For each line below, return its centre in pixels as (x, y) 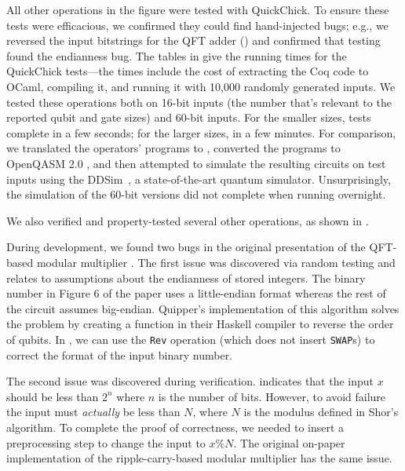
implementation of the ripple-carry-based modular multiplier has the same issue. (199, 458)
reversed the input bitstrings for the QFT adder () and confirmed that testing (193, 40)
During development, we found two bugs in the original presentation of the (186, 247)
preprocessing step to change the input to (106, 442)
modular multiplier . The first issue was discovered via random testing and (216, 262)
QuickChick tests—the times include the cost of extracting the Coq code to (188, 71)
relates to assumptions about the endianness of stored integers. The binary (186, 277)
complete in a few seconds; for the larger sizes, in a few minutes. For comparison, (201, 132)
